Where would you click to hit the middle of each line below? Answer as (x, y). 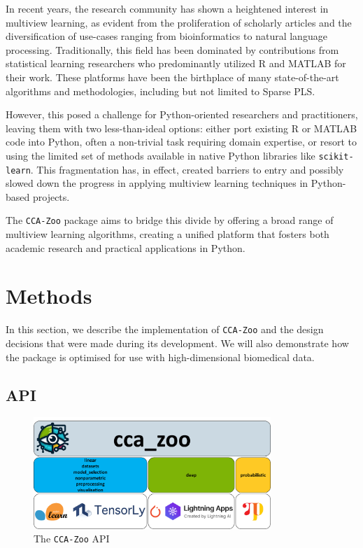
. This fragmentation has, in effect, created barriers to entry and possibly (187, 169)
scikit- (336, 156)
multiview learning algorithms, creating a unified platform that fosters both (168, 234)
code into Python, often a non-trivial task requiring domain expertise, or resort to (181, 142)
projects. (51, 196)
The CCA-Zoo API (72, 539)
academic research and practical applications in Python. (126, 247)
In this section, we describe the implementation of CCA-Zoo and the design (165, 329)
